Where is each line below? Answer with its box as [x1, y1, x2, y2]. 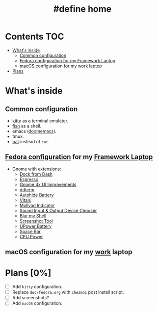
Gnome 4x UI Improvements [19, 181, 77, 187]
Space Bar [19, 228, 41, 234]
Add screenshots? [12, 295, 49, 301]
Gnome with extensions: [12, 166, 61, 172]
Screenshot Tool [19, 218, 53, 224]
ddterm [19, 186, 35, 192]
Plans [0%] [5, 267, 52, 279]
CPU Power [19, 233, 43, 239]
